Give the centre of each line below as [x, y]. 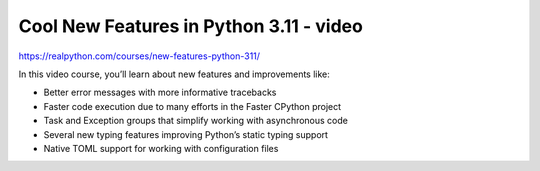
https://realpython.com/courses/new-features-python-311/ [139, 56]
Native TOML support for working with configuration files [161, 148]
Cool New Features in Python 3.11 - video [191, 26]
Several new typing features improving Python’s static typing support [186, 134]
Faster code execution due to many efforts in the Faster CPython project [192, 106]
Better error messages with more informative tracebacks [160, 92]
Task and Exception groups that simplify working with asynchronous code [196, 121]
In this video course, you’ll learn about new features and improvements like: [174, 74]
